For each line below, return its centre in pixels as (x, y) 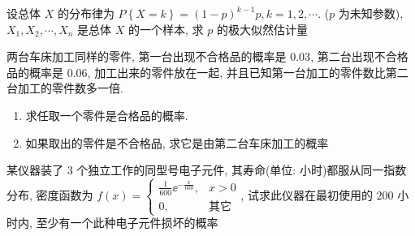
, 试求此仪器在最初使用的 (307, 194)
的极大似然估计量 (262, 29)
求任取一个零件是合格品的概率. (107, 115)
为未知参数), (371, 13)
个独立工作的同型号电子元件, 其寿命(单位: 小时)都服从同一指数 (242, 170)
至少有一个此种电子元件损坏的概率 (127, 223)
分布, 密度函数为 (50, 194)
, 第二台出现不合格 (359, 56)
